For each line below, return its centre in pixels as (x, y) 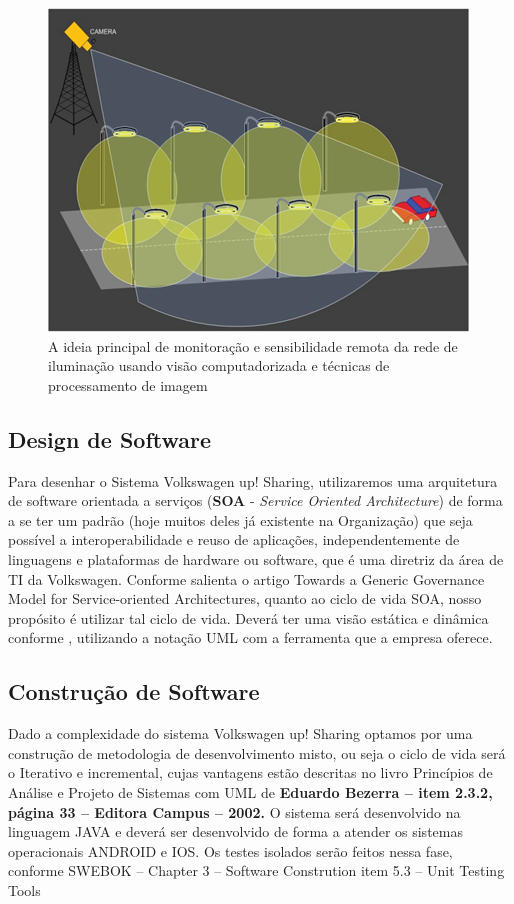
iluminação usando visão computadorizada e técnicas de (219, 365)
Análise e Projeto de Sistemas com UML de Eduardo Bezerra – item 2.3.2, (250, 791)
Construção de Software (134, 691)
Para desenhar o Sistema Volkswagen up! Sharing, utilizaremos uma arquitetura (253, 480)
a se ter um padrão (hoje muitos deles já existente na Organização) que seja (240, 519)
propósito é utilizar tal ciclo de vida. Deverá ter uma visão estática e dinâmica (248, 617)
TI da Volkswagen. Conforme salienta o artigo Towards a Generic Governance (246, 578)
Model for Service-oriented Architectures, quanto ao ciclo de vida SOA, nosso (245, 598)
